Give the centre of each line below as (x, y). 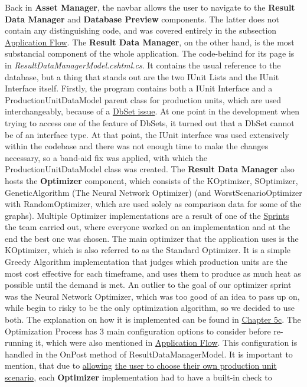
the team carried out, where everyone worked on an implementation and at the (148, 227)
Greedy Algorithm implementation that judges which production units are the (146, 262)
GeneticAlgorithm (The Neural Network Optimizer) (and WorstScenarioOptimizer (153, 192)
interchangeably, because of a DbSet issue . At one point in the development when (152, 111)
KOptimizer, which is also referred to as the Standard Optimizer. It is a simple (148, 250)
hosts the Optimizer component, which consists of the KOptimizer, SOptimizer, (151, 180)
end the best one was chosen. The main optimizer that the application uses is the (152, 238)
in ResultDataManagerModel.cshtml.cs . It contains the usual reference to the (143, 65)
